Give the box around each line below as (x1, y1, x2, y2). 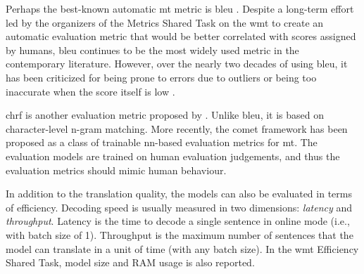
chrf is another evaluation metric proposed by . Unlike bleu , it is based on (6, 107, 325, 122)
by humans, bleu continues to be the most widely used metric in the (6, 42, 299, 57)
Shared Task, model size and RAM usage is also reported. (6, 255, 255, 270)
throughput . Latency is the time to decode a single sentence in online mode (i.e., (6, 214, 350, 228)
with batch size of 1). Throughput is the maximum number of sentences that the (6, 227, 353, 242)
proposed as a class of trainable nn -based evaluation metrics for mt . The (6, 135, 318, 150)
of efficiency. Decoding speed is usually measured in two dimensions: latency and (6, 200, 353, 214)
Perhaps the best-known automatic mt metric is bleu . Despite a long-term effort (6, 1, 354, 15)
